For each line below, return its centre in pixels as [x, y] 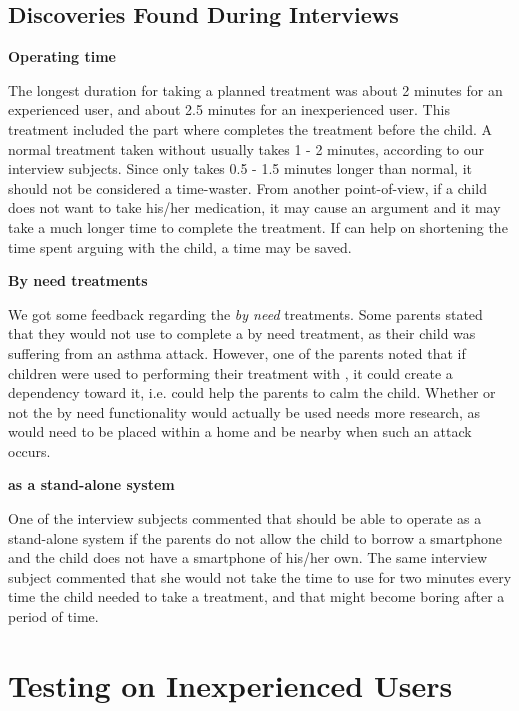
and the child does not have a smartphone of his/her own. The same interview [248, 557]
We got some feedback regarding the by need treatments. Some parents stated [245, 313]
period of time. [53, 616]
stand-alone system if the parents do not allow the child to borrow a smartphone [255, 537]
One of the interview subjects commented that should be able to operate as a [245, 518]
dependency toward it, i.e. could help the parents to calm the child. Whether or [252, 392]
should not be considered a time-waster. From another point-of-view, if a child [247, 187]
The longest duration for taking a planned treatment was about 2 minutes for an [255, 89]
